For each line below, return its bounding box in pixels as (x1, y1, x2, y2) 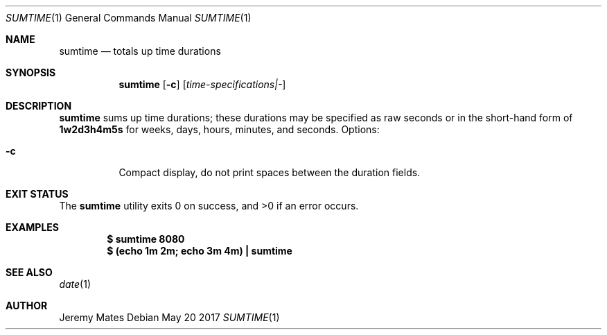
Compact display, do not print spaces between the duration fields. (118, 166, 421, 178)
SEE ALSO (6, 266, 53, 278)
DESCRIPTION (6, 100, 72, 112)
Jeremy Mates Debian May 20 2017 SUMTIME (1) (59, 311, 280, 323)
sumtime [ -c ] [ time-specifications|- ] (118, 78, 286, 90)
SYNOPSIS (6, 67, 56, 78)
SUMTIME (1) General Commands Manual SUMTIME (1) (6, 12, 252, 24)
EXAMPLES (6, 221, 59, 233)
